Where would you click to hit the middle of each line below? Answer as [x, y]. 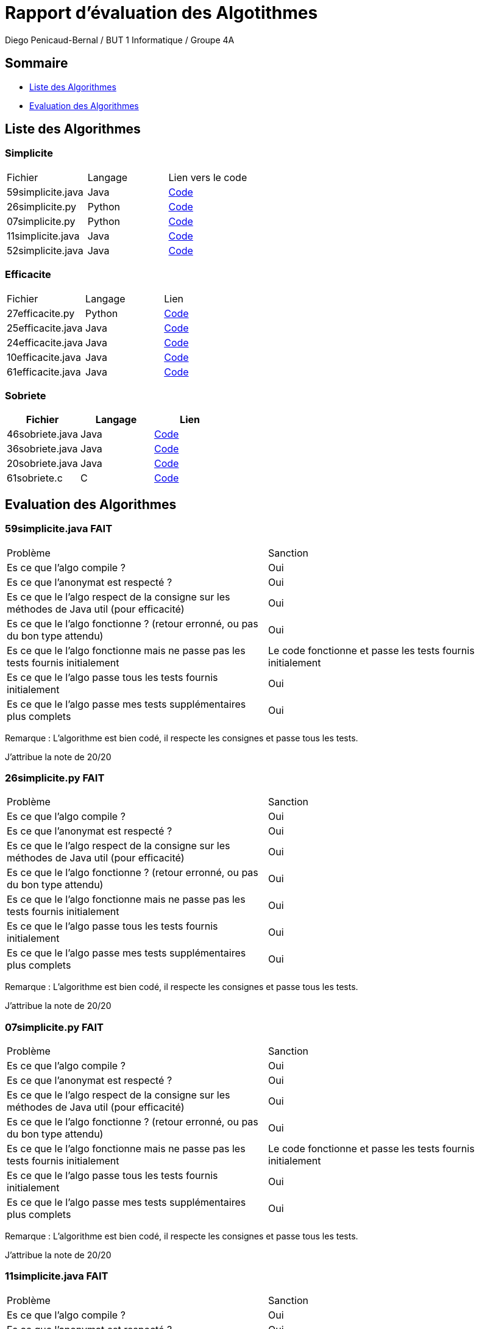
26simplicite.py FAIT [55, 778]
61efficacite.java [44, 372]
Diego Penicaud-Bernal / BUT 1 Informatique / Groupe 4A [120, 40]
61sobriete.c [35, 478]
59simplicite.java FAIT [59, 529]
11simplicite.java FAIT [57, 1276]
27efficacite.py [41, 313]
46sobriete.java [43, 434]
